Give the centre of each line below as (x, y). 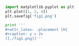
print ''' (15, 25)
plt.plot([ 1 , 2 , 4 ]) (27, 11)
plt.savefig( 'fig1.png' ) (31, 16)
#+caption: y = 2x (24, 34)
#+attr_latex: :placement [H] (37, 29)
